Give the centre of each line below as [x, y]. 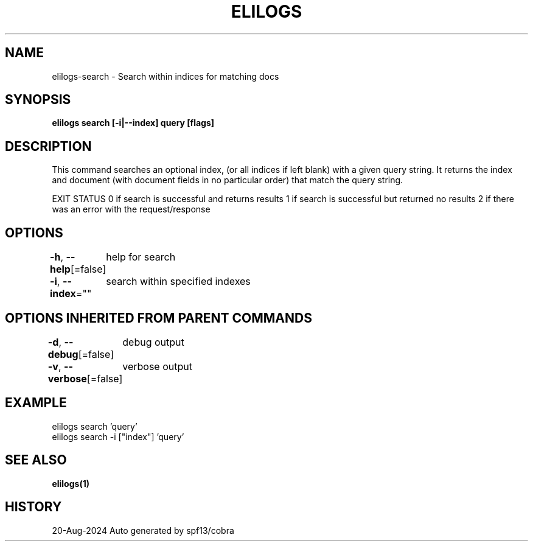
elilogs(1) [71, 483]
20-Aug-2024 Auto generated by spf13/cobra [143, 530]
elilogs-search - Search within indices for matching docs [165, 76]
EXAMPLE [36, 403]
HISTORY [33, 507]
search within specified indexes [178, 282]
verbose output [157, 366]
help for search [141, 257]
